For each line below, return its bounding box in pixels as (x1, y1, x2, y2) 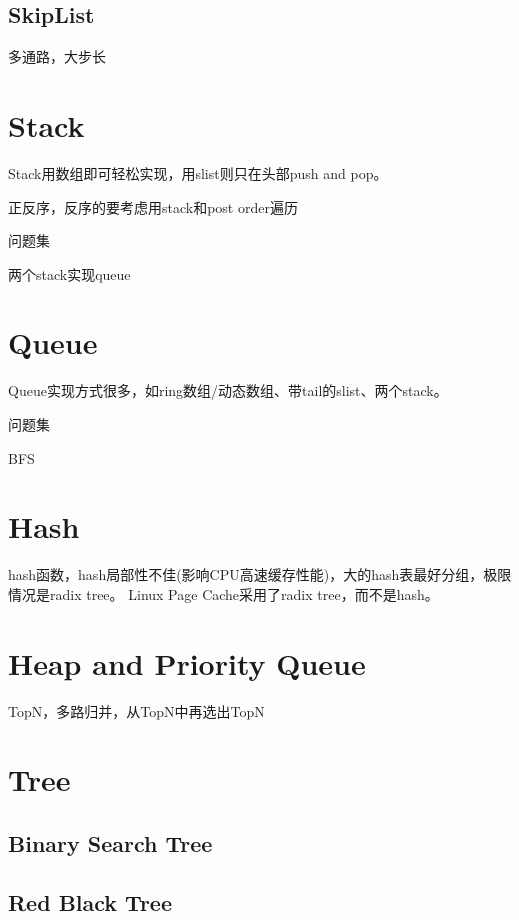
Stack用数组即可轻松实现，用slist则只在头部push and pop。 (8, 162, 388, 183)
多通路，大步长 (8, 46, 106, 67)
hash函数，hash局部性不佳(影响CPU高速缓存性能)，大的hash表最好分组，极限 (8, 564, 512, 585)
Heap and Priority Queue (8, 642, 366, 683)
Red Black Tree (8, 886, 172, 917)
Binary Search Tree (8, 828, 213, 858)
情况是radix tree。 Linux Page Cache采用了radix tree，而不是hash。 (8, 583, 439, 604)
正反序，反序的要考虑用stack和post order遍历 (8, 196, 298, 217)
